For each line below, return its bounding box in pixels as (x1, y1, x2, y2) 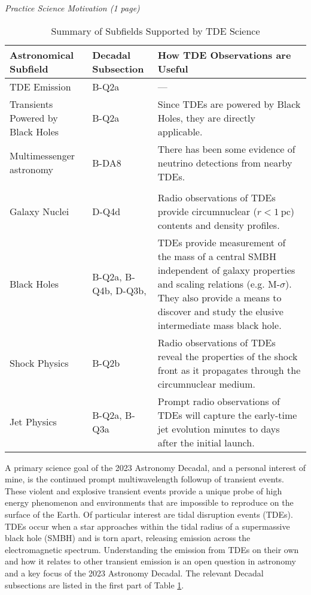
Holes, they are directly (157, 110, 256, 125)
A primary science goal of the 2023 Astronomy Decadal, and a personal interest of (5, 461, 306, 473)
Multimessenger (10, 149, 75, 163)
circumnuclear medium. (157, 376, 255, 391)
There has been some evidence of (157, 141, 295, 156)
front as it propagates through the (157, 363, 301, 377)
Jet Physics (10, 415, 57, 429)
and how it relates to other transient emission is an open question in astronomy (5, 555, 296, 567)
